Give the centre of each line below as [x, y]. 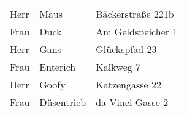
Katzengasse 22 [129, 84]
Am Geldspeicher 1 [137, 31]
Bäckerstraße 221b [135, 14]
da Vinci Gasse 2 [132, 102]
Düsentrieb [63, 102]
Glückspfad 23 [126, 49]
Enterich [58, 67]
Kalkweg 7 [118, 67]
